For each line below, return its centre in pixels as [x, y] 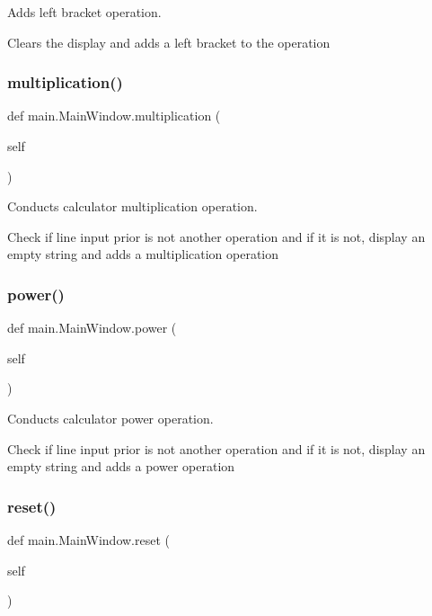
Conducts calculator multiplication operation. [132, 206]
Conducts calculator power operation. [110, 418]
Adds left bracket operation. [84, 12]
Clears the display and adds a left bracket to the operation [169, 42]
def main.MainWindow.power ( [92, 328]
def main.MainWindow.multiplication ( [114, 116]
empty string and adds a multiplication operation [143, 254]
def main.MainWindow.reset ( [88, 539]
